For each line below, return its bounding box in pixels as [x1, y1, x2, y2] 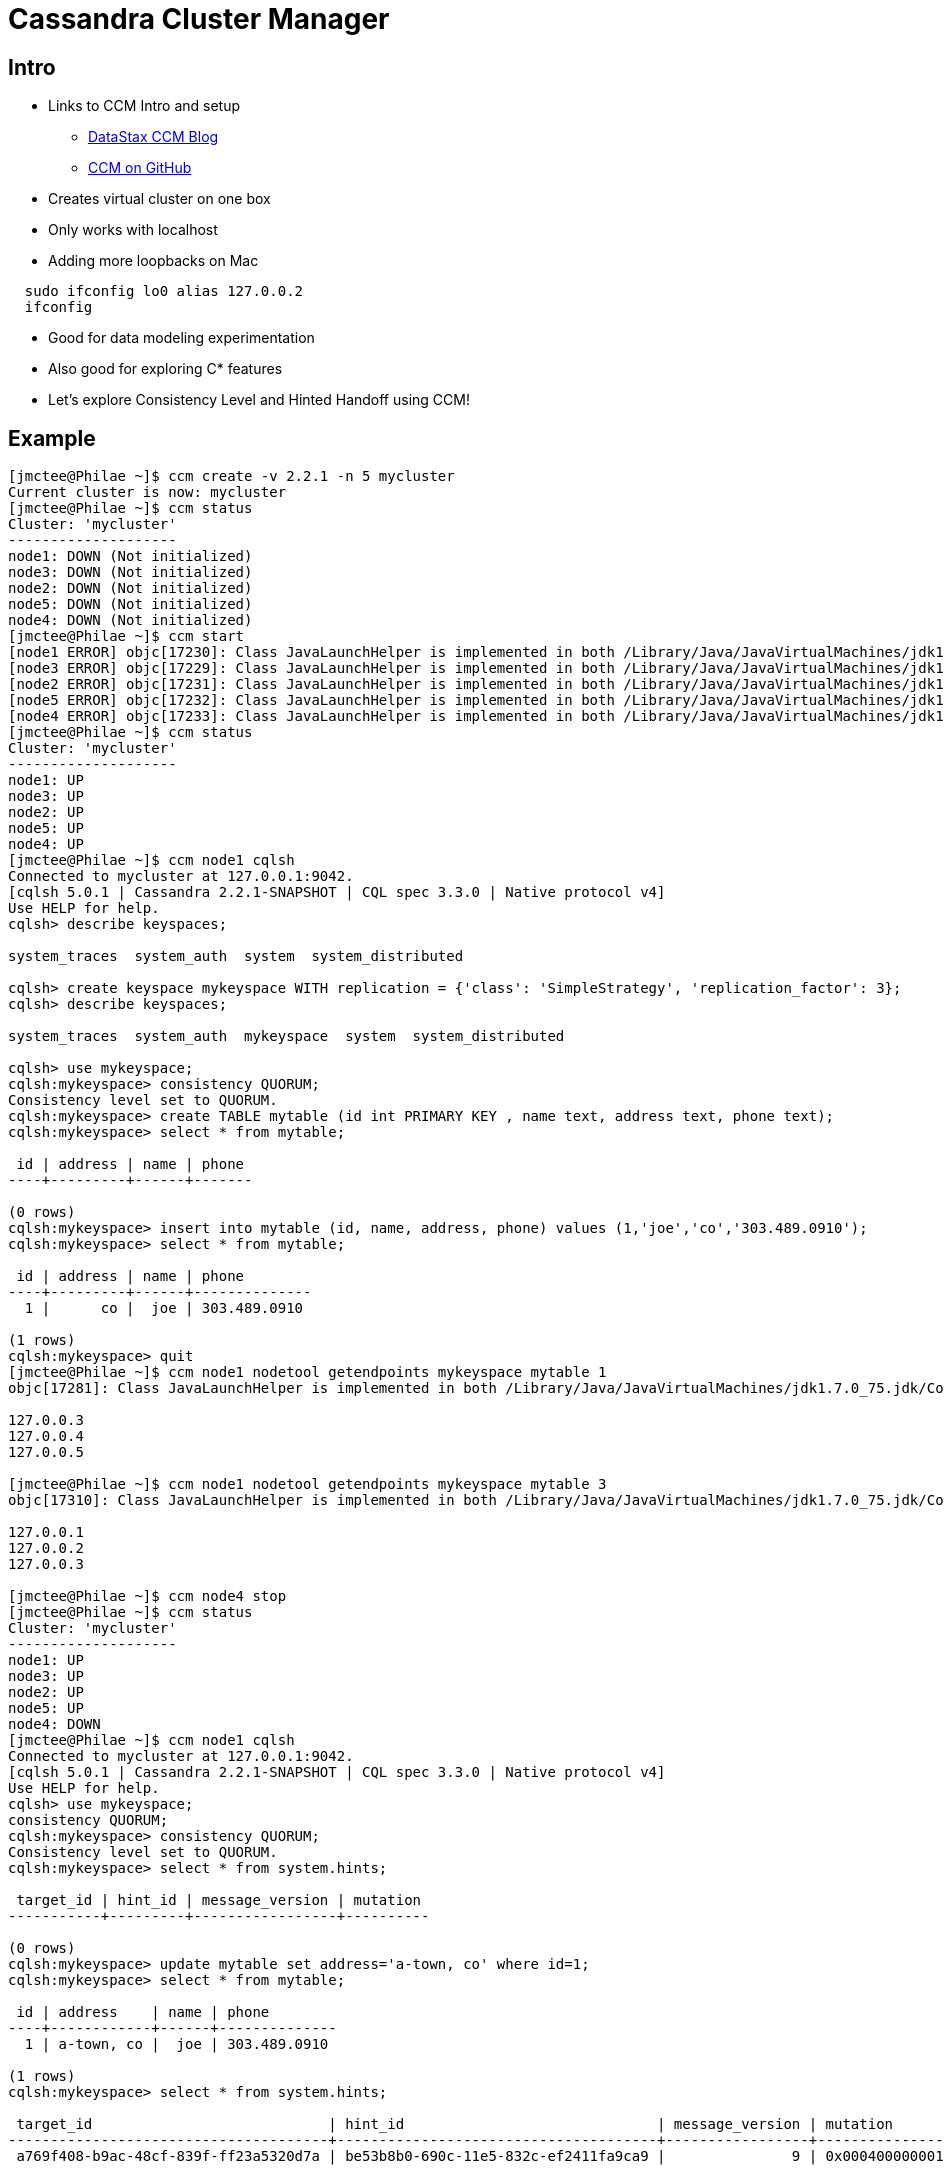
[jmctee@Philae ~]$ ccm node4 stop [8, 1588, 287, 1605]
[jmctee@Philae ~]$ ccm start [8, 628, 245, 645]
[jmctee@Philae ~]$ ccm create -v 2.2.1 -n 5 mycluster [8, 468, 455, 485]
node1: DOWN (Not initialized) [8, 548, 253, 565]
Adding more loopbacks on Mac [48, 252, 259, 270]
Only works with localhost [48, 221, 218, 239]
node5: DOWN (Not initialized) [8, 596, 253, 613]
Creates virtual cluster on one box [48, 190, 271, 208]
